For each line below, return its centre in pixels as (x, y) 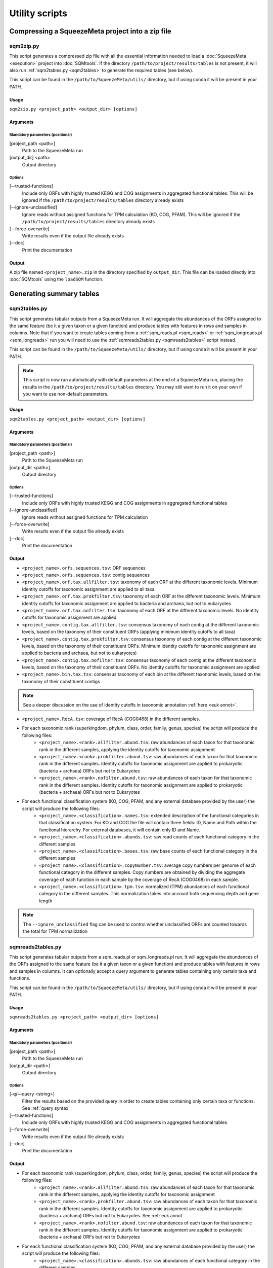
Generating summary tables (54, 294)
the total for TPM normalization (55, 931)
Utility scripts (38, 13)
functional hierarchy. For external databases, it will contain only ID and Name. (120, 830)
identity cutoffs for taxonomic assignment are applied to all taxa (88, 589)
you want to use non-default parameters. (66, 394)
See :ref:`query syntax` (46, 1108)
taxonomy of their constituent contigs (61, 681)
